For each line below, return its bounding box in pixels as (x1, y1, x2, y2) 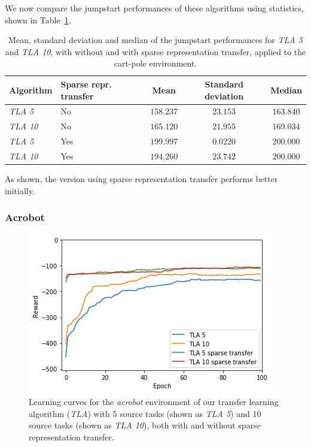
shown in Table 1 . (5, 13, 71, 26)
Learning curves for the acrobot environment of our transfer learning (29, 395, 279, 408)
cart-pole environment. (114, 57, 197, 70)
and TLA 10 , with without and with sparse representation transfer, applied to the (5, 45, 306, 58)
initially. (5, 184, 35, 197)
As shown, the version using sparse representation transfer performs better (5, 173, 278, 185)
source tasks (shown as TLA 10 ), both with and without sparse (29, 419, 261, 431)
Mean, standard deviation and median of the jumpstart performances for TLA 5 (8, 34, 303, 46)
